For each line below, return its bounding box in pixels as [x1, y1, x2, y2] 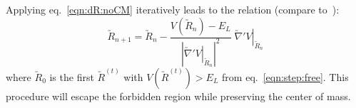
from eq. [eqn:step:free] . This [222, 69, 349, 84]
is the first [49, 69, 94, 84]
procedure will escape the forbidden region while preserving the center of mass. [6, 88, 351, 103]
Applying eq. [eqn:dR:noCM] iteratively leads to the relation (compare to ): [6, 2, 340, 16]
